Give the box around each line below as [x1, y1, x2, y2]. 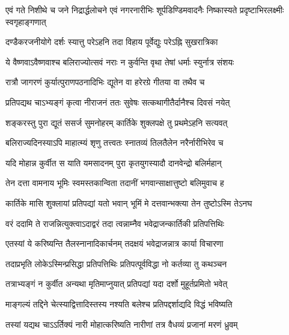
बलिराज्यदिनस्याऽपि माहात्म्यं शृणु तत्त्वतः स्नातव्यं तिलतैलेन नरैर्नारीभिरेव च [5, 136, 224, 149]
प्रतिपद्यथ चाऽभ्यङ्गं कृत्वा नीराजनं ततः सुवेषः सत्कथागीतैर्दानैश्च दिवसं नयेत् [5, 95, 230, 108]
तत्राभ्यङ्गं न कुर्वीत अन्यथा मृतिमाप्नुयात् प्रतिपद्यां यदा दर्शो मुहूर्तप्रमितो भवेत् [5, 277, 228, 290]
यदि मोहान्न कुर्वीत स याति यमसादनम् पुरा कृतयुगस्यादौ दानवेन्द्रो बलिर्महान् [5, 156, 222, 169]
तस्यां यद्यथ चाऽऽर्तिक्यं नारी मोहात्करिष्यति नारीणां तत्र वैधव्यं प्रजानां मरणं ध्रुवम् [5, 318, 238, 330]
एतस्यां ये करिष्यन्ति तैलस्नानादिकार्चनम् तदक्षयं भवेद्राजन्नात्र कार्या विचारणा [5, 237, 224, 250]
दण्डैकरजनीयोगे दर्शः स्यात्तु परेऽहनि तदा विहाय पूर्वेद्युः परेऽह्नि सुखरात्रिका [5, 35, 218, 48]
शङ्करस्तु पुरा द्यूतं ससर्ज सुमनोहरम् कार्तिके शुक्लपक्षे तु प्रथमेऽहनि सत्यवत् [5, 116, 228, 128]
